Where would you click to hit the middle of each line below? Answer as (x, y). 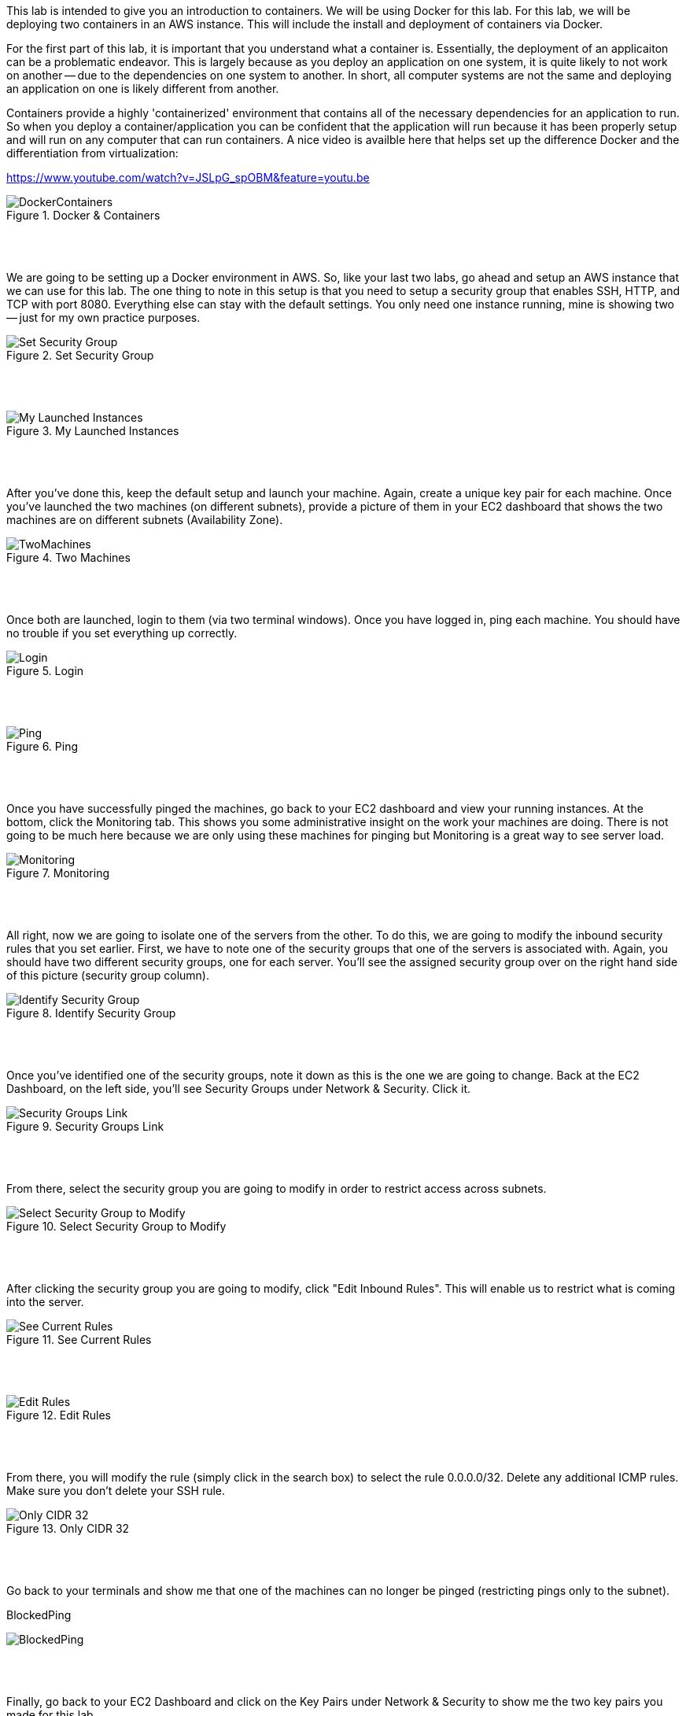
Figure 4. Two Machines (68, 557)
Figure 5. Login (45, 671)
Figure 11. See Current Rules (79, 1340)
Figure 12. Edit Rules (59, 1415)
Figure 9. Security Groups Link (85, 1126)
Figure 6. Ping (42, 746)
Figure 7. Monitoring (58, 873)
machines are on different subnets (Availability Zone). (145, 520)
